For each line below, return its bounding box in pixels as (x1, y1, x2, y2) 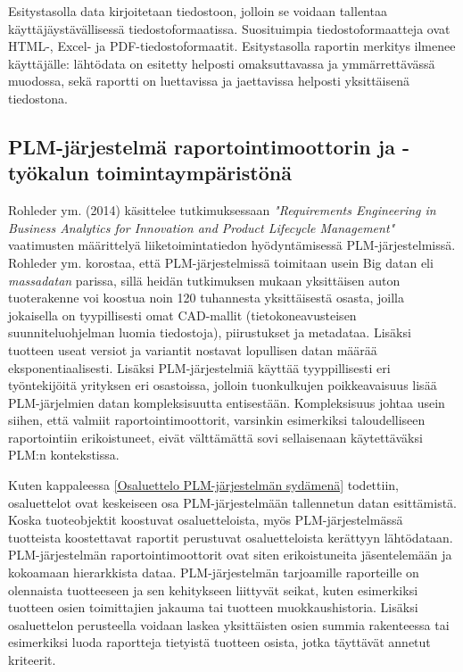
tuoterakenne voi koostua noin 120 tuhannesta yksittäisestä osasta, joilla (8, 288, 404, 307)
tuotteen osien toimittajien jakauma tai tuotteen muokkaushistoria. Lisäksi (8, 598, 418, 617)
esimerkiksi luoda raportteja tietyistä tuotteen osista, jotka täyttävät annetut (8, 633, 431, 651)
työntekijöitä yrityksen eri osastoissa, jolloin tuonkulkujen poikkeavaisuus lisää (8, 376, 437, 394)
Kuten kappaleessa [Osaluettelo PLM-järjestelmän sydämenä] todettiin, (8, 476, 399, 494)
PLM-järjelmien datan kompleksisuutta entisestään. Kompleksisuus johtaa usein (8, 393, 445, 411)
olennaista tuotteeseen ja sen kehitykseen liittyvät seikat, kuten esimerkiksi (8, 580, 418, 599)
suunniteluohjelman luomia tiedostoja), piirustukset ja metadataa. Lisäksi (8, 323, 411, 342)
